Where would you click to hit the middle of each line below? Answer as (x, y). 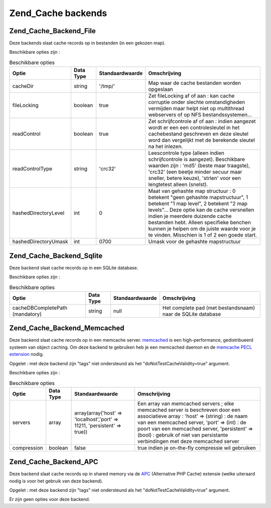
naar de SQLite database (192, 314)
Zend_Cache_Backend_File (52, 31)
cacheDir (23, 86)
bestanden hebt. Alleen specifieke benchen (199, 223)
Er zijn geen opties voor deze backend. (50, 499)
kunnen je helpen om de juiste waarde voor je (202, 229)
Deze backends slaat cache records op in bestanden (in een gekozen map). (87, 43)
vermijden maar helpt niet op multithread (196, 109)
